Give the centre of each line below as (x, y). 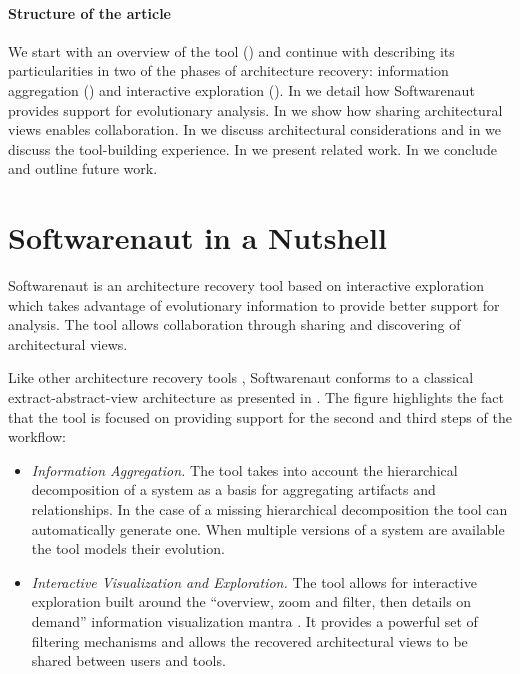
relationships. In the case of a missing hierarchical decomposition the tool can (269, 509)
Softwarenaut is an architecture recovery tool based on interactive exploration (246, 285)
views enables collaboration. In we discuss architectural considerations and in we (255, 129)
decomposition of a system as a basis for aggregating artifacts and (233, 489)
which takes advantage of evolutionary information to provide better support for (254, 304)
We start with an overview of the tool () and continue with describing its (231, 50)
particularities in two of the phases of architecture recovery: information (228, 70)
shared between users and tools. (128, 660)
